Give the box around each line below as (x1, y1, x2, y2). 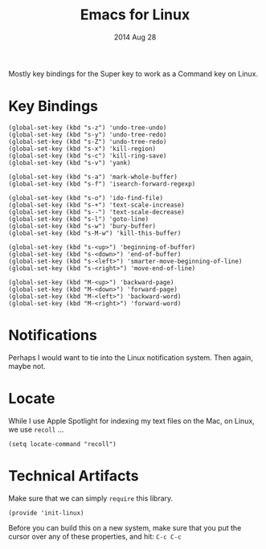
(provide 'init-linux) (8, 509, 84, 517)
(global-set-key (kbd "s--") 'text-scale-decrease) (8, 207, 185, 216)
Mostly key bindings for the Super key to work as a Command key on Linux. (8, 68, 259, 78)
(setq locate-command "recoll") (8, 440, 117, 448)
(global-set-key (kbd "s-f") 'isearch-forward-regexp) (8, 179, 196, 188)
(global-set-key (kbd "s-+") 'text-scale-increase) (8, 201, 185, 209)
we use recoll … (8, 424, 64, 434)
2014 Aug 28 (113, 32, 157, 42)
